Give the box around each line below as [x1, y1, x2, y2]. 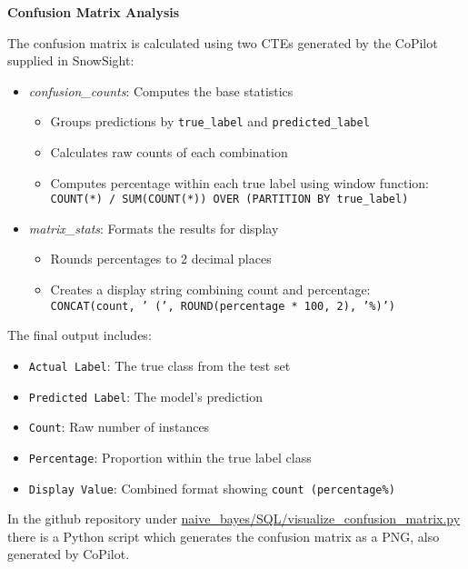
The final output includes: [7, 325, 152, 344]
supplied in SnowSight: [7, 51, 134, 70]
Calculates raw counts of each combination [50, 143, 288, 162]
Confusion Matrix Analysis [7, 3, 180, 21]
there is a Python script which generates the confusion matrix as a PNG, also [7, 526, 440, 545]
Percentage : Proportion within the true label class [28, 447, 312, 466]
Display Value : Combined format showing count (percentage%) [28, 478, 395, 497]
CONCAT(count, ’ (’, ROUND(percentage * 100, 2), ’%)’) [50, 299, 396, 313]
